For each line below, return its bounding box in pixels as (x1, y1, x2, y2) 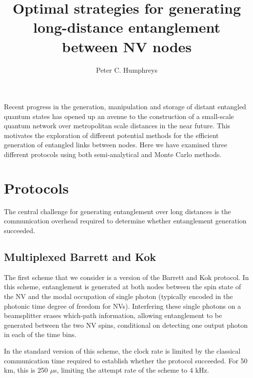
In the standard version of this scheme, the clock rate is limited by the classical (4, 345, 241, 356)
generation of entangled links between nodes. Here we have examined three (4, 139, 227, 150)
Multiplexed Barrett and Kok (4, 249, 156, 264)
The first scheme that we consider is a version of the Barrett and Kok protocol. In (4, 272, 249, 282)
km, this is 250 (4, 365, 48, 375)
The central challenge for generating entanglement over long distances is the (4, 206, 231, 216)
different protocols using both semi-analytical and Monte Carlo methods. (4, 149, 222, 159)
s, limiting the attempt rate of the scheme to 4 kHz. (54, 365, 209, 375)
